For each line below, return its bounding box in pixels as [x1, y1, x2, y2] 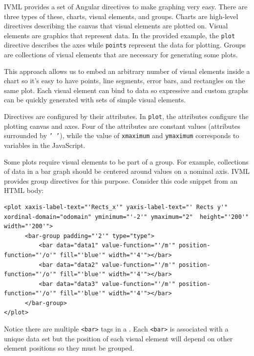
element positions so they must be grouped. [4, 343, 134, 353]
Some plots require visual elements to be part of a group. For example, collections [4, 156, 249, 166]
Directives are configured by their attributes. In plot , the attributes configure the [4, 111, 249, 121]
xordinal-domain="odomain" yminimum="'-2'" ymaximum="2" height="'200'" [4, 213, 249, 220]
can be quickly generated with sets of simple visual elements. [4, 95, 186, 105]
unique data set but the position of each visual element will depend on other [4, 333, 233, 343]
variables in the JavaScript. [4, 140, 85, 150]
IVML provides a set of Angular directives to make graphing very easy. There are [4, 1, 248, 11]
